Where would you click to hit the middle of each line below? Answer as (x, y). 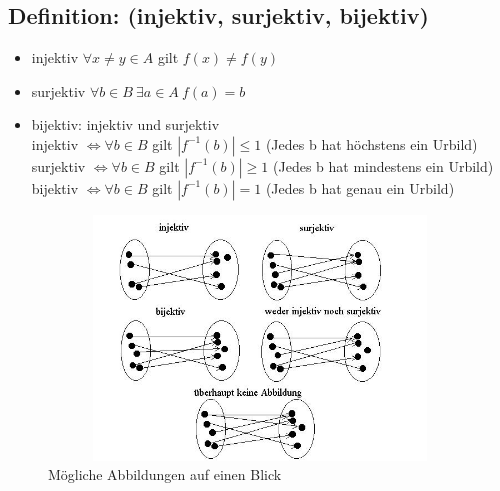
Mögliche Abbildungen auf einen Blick (165, 474)
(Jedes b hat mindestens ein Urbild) (383, 165)
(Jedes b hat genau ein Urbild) (360, 187)
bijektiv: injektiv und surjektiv (125, 124)
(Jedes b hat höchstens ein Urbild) (371, 143)
